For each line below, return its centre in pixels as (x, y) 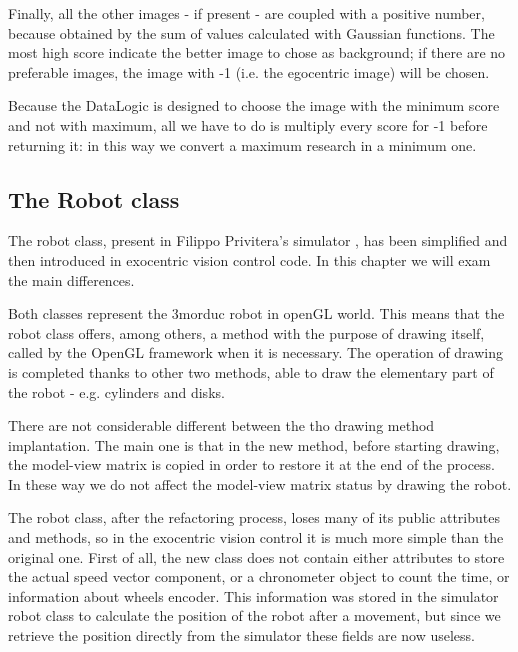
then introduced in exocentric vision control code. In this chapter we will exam (249, 259)
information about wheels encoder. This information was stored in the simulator (253, 595)
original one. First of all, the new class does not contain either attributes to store (256, 556)
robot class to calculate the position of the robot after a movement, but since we (254, 615)
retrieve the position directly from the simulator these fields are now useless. (242, 635)
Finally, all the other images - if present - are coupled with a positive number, (246, 13)
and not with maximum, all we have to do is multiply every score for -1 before (248, 124)
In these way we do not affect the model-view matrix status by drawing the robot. (260, 483)
